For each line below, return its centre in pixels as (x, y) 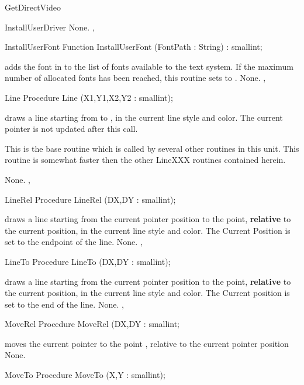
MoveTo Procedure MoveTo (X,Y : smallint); (85, 375)
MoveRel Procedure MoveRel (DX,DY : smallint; (92, 324)
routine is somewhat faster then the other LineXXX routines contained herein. (145, 160)
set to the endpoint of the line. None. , (74, 242)
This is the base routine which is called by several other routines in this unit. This (152, 148)
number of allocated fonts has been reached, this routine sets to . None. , (135, 78)
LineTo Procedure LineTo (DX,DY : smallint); (88, 261)
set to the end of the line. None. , (64, 304)
